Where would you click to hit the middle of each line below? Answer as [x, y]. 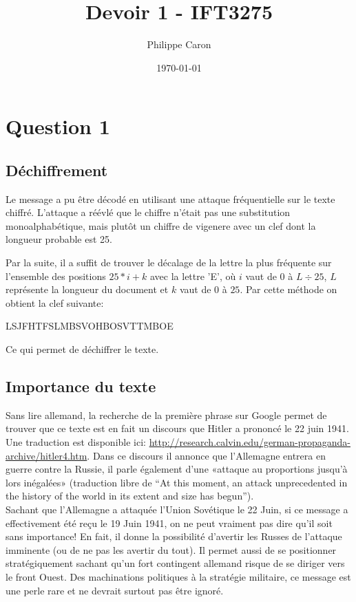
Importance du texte [81, 386]
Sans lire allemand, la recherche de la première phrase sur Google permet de [166, 415]
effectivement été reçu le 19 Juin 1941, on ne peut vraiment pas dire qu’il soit [169, 523]
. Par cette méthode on [289, 289]
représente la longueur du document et [87, 289]
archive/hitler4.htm [46, 455]
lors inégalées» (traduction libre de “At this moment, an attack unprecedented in [177, 482]
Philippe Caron [179, 44]
